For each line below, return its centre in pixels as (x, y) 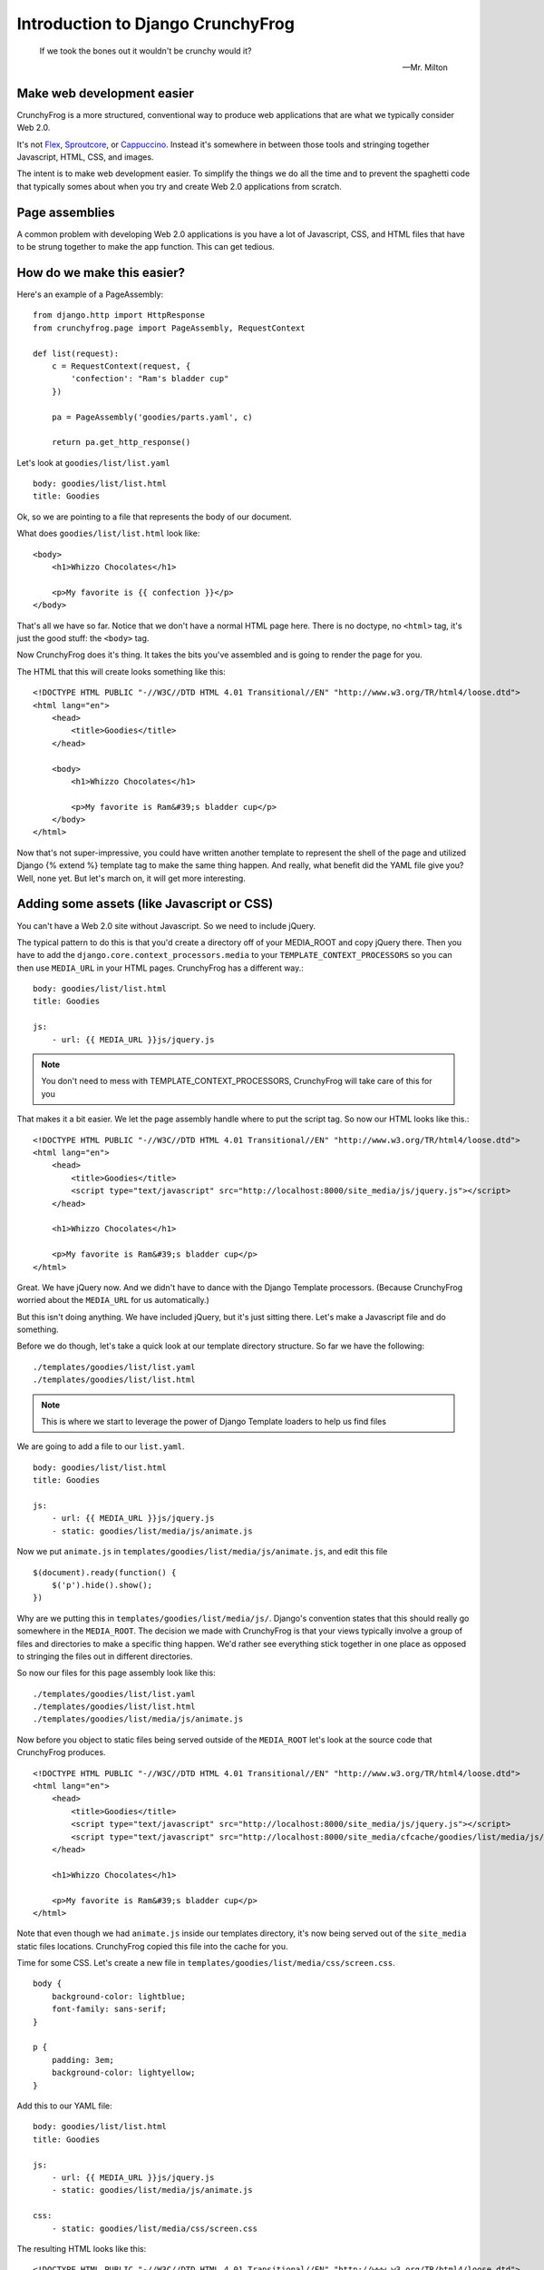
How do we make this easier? (101, 272)
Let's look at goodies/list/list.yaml (93, 462)
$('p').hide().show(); (102, 1585)
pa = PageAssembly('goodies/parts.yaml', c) (152, 417)
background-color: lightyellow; (123, 2073)
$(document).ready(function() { (105, 1572)
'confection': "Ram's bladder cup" (150, 379)
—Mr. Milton (425, 67)
